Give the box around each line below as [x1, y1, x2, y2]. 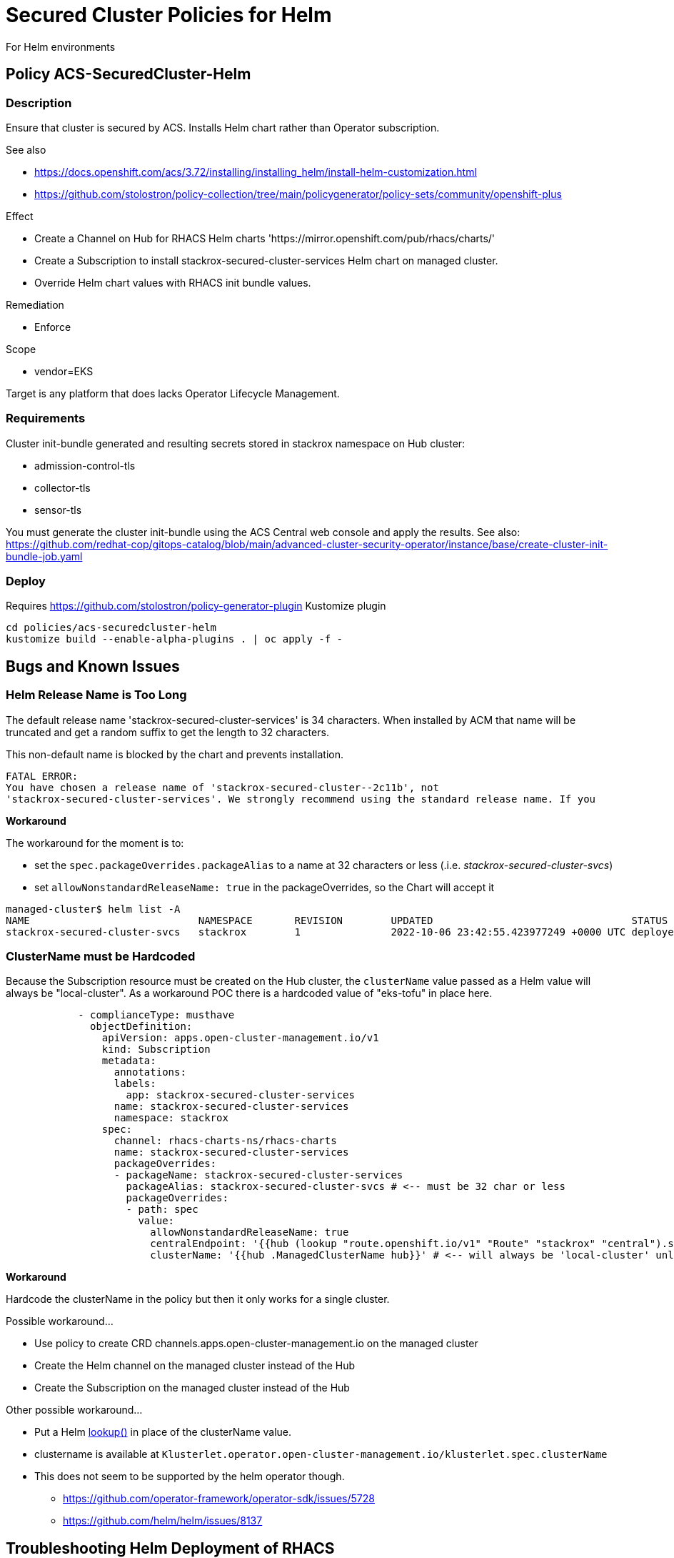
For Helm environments [6, 40, 116, 53]
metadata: [101, 1055, 156, 1067]
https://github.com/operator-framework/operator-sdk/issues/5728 [63, 1492, 375, 1505]
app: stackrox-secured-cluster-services [126, 1089, 355, 1101]
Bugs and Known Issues [6, 657, 180, 675]
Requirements [6, 411, 86, 426]
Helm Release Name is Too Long [6, 688, 187, 703]
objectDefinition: [90, 1021, 193, 1033]
